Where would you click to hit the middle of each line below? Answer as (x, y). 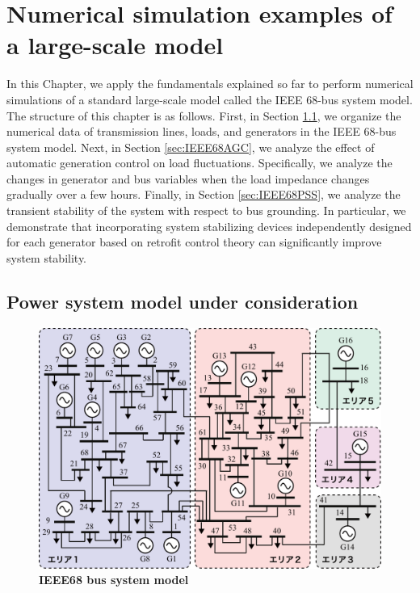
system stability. (47, 257)
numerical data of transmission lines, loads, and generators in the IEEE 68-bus (202, 131)
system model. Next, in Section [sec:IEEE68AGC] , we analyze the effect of (191, 147)
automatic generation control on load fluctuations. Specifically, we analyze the (199, 163)
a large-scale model (115, 45)
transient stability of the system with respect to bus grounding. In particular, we (206, 210)
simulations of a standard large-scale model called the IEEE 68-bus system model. (210, 99)
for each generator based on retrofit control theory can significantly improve (194, 242)
